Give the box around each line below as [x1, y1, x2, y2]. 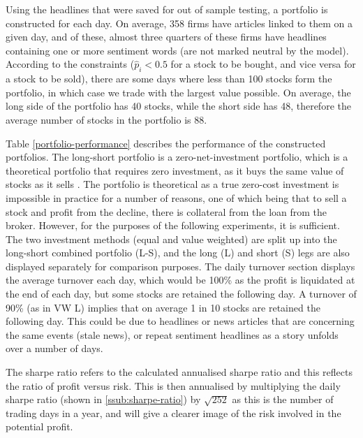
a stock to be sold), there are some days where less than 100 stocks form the [6, 71, 332, 86]
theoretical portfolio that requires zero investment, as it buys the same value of [6, 163, 344, 177]
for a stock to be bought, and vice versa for [170, 57, 356, 71]
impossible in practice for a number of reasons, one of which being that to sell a [6, 190, 347, 205]
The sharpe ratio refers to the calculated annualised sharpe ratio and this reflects [6, 365, 353, 379]
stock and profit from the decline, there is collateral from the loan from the [6, 204, 327, 219]
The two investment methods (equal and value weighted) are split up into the [6, 231, 337, 246]
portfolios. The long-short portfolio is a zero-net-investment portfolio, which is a [6, 149, 348, 164]
